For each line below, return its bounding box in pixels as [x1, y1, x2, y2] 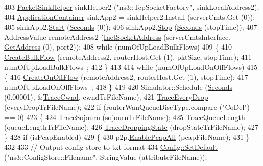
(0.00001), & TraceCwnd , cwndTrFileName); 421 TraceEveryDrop [4, 91, 208, 102]
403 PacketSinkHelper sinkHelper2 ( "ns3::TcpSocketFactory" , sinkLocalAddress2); [4, 2, 259, 12]
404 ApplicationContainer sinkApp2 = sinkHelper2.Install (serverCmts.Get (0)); [4, 11, 255, 22]
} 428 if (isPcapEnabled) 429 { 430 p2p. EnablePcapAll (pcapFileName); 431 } [4, 131, 250, 142]
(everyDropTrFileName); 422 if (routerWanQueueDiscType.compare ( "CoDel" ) [4, 101, 250, 112]
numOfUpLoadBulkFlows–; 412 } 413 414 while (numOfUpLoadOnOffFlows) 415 [4, 61, 258, 72]
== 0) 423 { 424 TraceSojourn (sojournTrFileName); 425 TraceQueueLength [4, 111, 245, 122]
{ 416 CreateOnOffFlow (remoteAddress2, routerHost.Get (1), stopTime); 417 [4, 72, 248, 82]
